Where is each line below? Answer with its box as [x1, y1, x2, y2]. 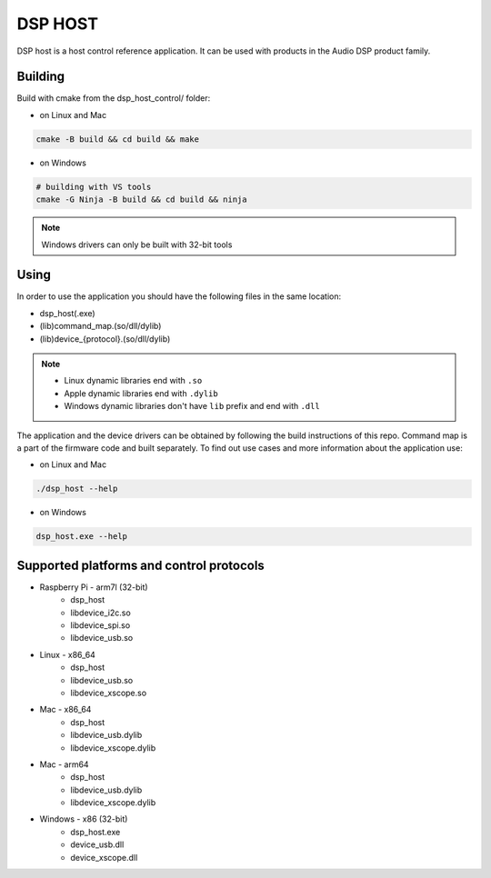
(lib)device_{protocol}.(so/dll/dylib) [39, 333, 171, 344]
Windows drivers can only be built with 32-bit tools [41, 239, 233, 250]
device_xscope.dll [70, 852, 138, 863]
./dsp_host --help [35, 484, 118, 494]
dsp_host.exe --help [35, 532, 127, 542]
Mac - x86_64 [39, 704, 92, 715]
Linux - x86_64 [39, 649, 95, 660]
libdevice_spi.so [70, 620, 131, 631]
